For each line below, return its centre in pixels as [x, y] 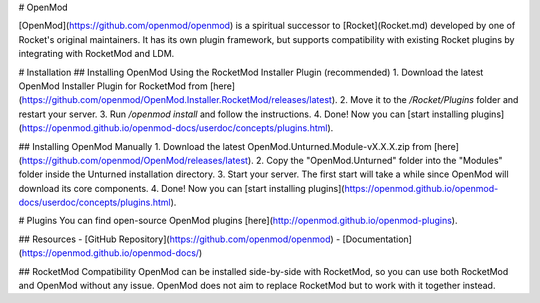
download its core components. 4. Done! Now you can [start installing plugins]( [181, 188]
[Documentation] [377, 239]
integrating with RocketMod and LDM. [96, 54]
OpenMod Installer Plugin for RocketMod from [113, 86]
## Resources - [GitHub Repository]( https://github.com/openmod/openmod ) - [179, 239]
